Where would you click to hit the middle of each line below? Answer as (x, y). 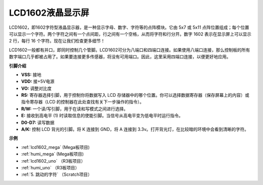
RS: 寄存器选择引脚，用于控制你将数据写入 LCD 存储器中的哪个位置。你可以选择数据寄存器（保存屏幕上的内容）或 (135, 95)
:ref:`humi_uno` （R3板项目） (50, 167)
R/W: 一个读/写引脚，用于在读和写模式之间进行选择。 (75, 109)
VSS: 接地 (31, 74)
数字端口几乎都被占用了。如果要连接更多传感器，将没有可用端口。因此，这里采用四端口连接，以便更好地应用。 (120, 57)
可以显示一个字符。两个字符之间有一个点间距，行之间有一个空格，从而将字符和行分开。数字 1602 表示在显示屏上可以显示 (130, 34)
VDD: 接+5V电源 (38, 82)
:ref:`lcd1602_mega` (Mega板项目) (56, 147)
